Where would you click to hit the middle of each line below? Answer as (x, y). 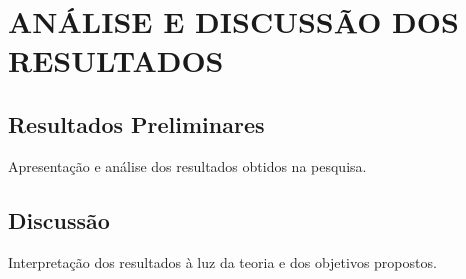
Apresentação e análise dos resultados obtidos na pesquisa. (187, 165)
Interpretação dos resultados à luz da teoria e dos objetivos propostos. (222, 261)
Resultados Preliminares (136, 123)
